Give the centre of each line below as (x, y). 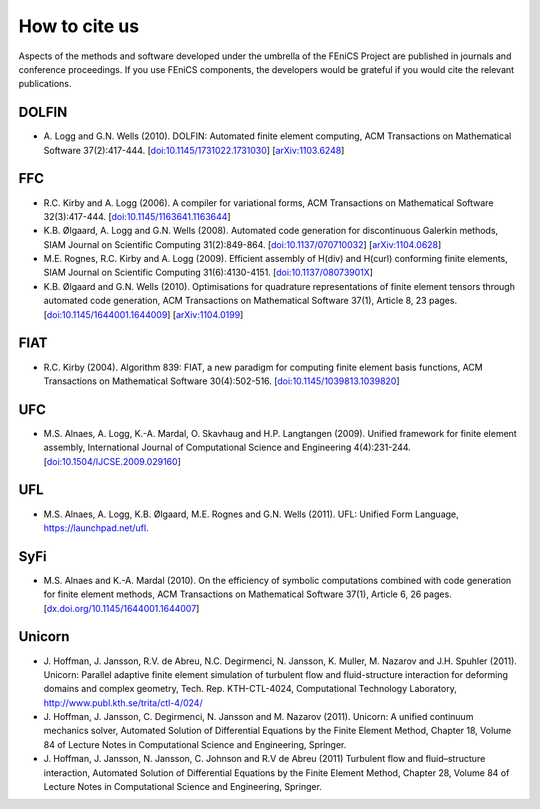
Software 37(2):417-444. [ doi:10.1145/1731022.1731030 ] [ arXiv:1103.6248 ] (194, 150)
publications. (45, 84)
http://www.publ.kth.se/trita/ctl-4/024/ (123, 702)
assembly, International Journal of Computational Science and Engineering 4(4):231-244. (227, 447)
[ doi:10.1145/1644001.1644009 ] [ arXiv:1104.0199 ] (143, 314)
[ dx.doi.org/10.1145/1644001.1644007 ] (121, 608)
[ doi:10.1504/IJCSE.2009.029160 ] (112, 461)
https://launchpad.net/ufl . (96, 527)
